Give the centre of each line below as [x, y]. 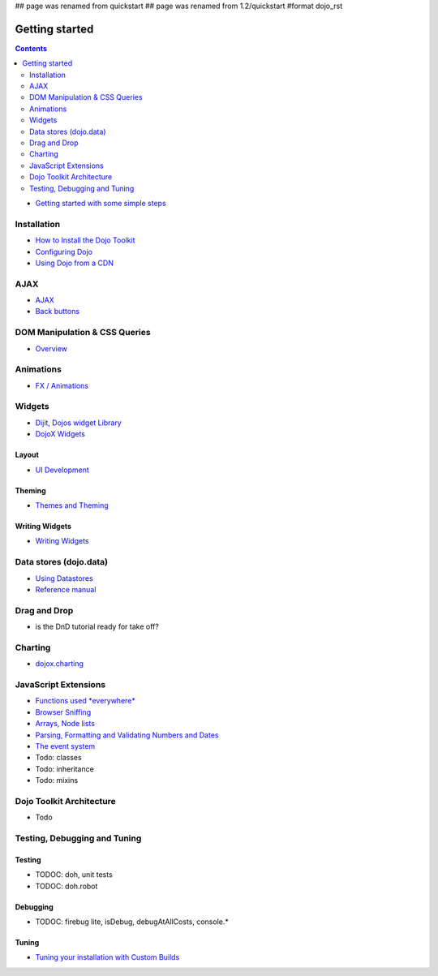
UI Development [62, 470]
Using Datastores [64, 578]
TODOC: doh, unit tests [74, 875]
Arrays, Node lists [65, 724]
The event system [65, 746]
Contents [31, 48]
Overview [52, 348]
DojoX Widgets [60, 434]
